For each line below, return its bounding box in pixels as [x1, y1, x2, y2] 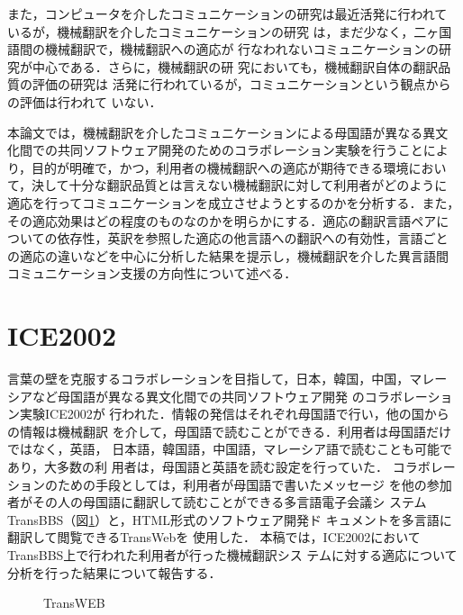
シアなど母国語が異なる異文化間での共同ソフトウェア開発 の [7, 386, 365, 405]
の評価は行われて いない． [7, 92, 162, 111]
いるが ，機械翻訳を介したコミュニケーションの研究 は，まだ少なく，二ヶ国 [7, 22, 452, 41]
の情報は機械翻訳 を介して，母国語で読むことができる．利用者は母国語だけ [7, 421, 451, 440]
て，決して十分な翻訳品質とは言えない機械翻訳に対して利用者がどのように [7, 176, 448, 194]
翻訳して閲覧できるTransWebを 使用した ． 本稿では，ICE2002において [7, 528, 421, 547]
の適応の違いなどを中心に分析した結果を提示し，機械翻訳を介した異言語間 [7, 246, 449, 265]
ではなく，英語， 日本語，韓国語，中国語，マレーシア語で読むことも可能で [7, 439, 452, 458]
